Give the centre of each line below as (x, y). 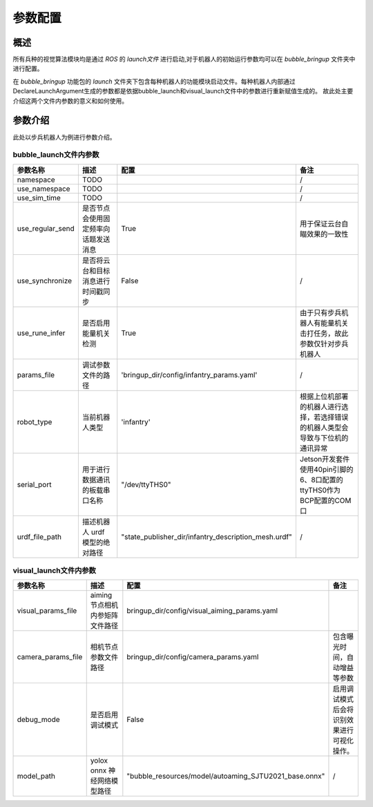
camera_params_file (50, 657)
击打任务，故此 (324, 333)
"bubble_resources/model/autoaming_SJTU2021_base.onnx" (226, 776)
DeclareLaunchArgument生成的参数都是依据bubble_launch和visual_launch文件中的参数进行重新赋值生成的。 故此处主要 (183, 91)
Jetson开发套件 (325, 459)
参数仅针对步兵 (324, 343)
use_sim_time (39, 198)
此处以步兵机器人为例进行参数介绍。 (64, 137)
